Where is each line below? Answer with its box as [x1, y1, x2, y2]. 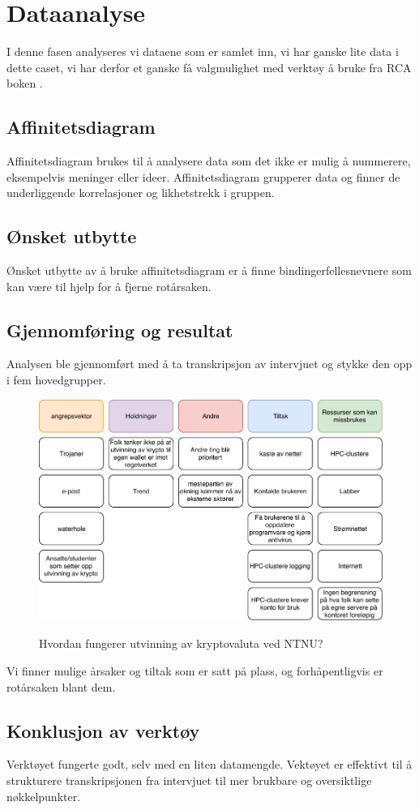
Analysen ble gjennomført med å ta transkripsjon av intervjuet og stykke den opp [6, 355, 413, 372]
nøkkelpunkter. [6, 787, 81, 804]
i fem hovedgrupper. [6, 371, 106, 388]
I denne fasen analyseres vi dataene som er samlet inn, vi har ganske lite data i [6, 43, 399, 60]
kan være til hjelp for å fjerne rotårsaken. [6, 277, 212, 294]
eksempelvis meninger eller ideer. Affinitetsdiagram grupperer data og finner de [6, 168, 400, 185]
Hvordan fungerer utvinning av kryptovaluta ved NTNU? [39, 635, 323, 652]
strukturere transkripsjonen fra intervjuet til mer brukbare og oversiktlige [6, 771, 372, 788]
